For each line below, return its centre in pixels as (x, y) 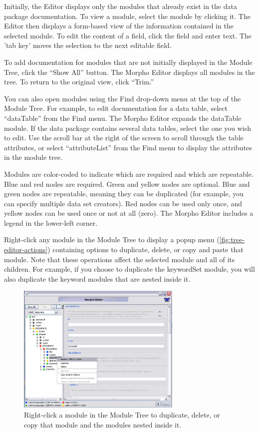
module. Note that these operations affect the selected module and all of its (120, 259)
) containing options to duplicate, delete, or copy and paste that (145, 249)
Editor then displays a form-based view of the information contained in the (119, 26)
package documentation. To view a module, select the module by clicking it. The (127, 16)
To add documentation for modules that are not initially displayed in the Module (128, 62)
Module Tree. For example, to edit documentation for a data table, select (116, 108)
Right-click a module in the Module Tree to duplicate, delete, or (122, 414)
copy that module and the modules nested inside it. (103, 424)
